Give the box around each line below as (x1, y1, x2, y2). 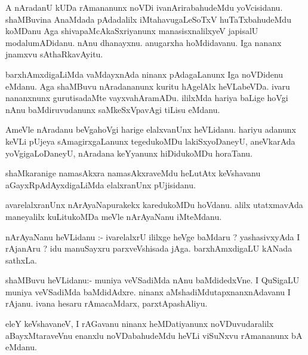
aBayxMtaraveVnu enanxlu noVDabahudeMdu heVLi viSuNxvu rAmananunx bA (5, 329, 303, 341)
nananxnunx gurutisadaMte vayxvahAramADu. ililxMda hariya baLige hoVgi (5, 91, 288, 104)
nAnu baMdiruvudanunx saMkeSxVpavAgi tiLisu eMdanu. (5, 103, 220, 115)
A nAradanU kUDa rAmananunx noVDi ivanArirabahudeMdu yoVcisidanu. (5, 1, 283, 13)
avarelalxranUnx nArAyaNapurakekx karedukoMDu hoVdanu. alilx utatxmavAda (5, 198, 303, 211)
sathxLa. (5, 253, 37, 266)
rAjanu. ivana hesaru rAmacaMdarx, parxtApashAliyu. (5, 297, 208, 310)
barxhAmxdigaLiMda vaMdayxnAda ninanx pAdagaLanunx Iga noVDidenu (5, 68, 284, 80)
